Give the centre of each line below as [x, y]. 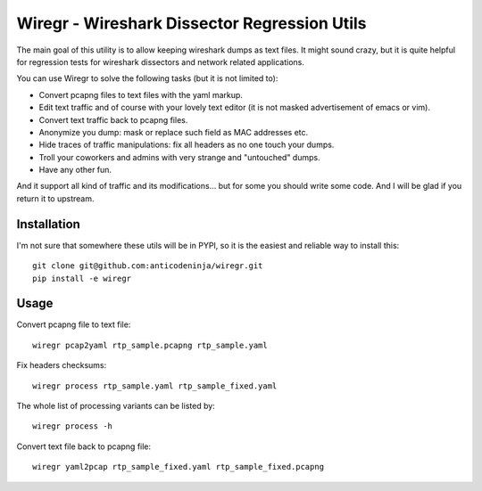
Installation [48, 224]
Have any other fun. [75, 170]
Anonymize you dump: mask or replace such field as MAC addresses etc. [174, 132]
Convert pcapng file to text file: [74, 324]
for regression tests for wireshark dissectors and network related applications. [161, 61]
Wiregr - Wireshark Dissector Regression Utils [191, 23]
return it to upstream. [55, 198]
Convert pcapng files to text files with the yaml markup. [141, 94]
